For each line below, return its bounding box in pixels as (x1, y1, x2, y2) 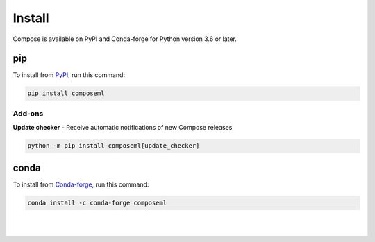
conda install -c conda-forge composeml (27, 198, 167, 207)
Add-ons (12, 108, 44, 118)
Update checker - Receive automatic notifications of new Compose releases (12, 123, 233, 132)
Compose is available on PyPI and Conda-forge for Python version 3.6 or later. (12, 35, 237, 43)
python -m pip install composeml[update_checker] (27, 142, 200, 150)
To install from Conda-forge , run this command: (12, 180, 149, 189)
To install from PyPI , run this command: (12, 71, 125, 79)
